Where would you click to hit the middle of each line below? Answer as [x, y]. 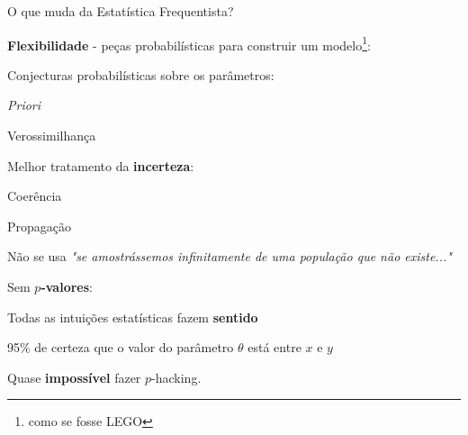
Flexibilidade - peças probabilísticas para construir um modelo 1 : [189, 43]
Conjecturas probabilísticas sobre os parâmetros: [141, 74]
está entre [274, 347]
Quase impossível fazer [74, 377]
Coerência [35, 196]
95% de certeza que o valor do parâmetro [121, 347]
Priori [24, 105]
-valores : [67, 286]
